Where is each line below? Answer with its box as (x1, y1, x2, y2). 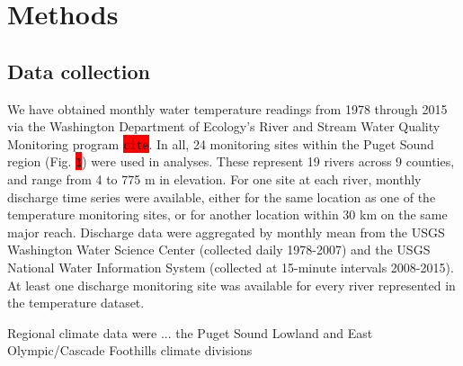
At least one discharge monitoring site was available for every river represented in (7, 275, 456, 294)
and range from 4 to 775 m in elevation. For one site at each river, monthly (7, 170, 422, 189)
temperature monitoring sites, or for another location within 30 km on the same (7, 205, 448, 224)
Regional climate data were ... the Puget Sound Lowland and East (7, 323, 373, 342)
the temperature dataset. (7, 293, 145, 312)
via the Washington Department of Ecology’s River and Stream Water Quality (7, 117, 441, 136)
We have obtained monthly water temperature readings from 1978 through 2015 (7, 99, 448, 118)
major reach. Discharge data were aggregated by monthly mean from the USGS (7, 222, 445, 241)
